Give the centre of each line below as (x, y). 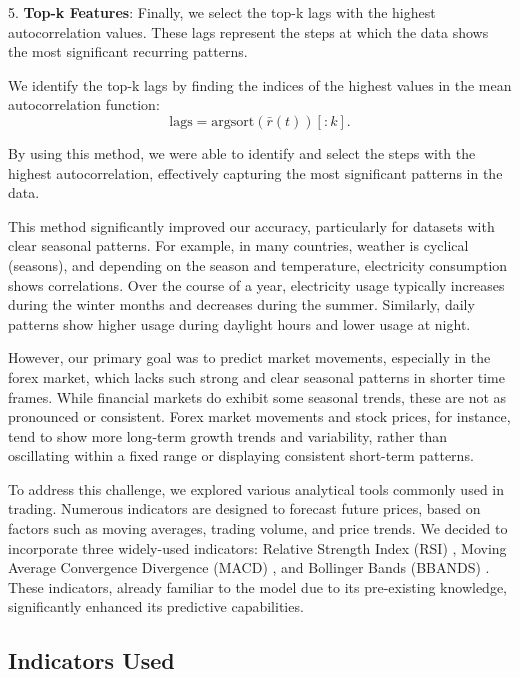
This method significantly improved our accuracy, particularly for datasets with (251, 225)
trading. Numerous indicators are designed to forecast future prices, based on (244, 508)
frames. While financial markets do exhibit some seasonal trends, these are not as (257, 396)
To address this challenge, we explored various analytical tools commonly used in (256, 488)
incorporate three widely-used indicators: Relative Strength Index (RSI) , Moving (257, 547)
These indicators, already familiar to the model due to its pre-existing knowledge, (258, 586)
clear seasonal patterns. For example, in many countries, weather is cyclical (238, 245)
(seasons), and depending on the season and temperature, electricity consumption (258, 264)
